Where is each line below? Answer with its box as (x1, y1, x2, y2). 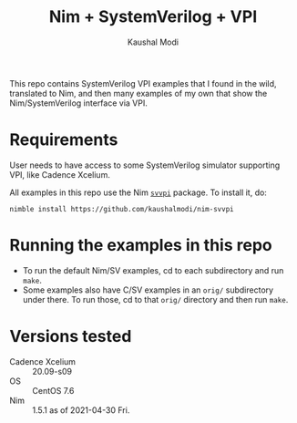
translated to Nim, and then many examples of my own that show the (9, 88, 268, 98)
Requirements (9, 129, 118, 150)
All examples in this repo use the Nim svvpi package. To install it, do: (9, 187, 267, 198)
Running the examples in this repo (9, 235, 272, 256)
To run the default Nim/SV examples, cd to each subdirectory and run (22, 264, 284, 275)
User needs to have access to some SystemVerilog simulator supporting (9, 160, 281, 170)
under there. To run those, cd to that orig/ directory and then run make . (22, 294, 289, 304)
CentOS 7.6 (32, 385, 75, 396)
